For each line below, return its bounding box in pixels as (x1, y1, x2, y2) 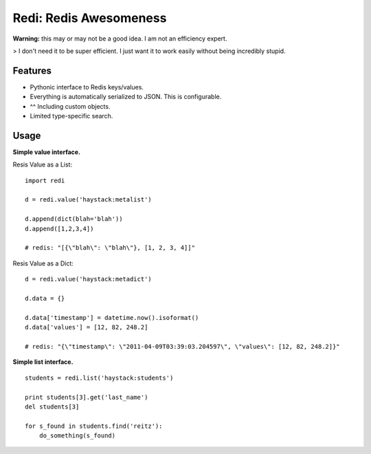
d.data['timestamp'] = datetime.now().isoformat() (25, 314, 199, 321)
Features (12, 65, 52, 76)
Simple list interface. (12, 358, 74, 366)
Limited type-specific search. (30, 112, 113, 120)
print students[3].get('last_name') (25, 393, 148, 401)
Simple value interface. (12, 148, 81, 156)
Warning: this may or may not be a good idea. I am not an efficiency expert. (12, 34, 227, 43)
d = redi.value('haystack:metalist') (25, 196, 153, 204)
